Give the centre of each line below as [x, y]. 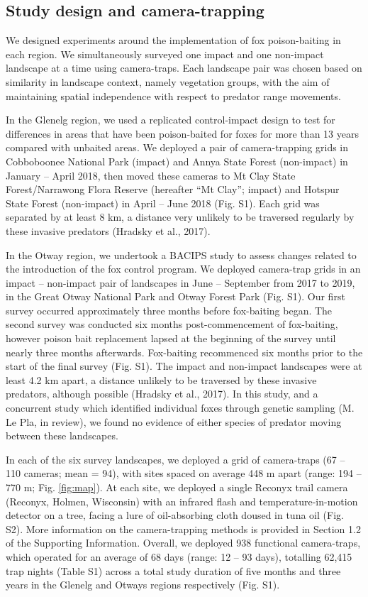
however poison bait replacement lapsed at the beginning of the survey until [171, 338]
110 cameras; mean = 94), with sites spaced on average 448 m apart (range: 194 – [184, 473]
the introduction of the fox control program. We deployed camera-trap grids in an [183, 269]
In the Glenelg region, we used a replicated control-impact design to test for [171, 120]
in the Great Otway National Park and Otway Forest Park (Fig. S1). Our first [175, 296]
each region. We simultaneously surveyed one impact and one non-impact [165, 54]
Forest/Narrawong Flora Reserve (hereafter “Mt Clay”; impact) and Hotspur [173, 189]
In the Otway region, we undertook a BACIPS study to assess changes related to [181, 254]
